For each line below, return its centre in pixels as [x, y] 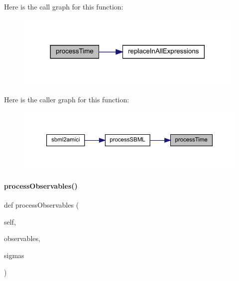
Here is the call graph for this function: [64, 6]
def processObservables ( [42, 205]
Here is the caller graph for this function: [67, 99]
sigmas [14, 255]
